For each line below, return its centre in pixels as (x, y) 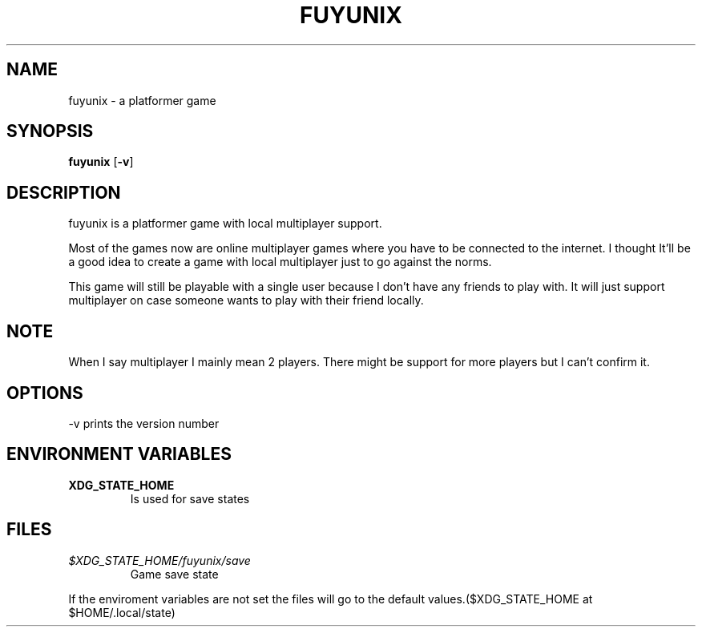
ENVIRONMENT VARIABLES (119, 454)
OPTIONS (45, 393)
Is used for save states (190, 498)
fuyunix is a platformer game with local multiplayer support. (225, 224)
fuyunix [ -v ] (101, 162)
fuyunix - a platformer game (142, 100)
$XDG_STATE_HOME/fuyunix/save (159, 560)
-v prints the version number (144, 423)
